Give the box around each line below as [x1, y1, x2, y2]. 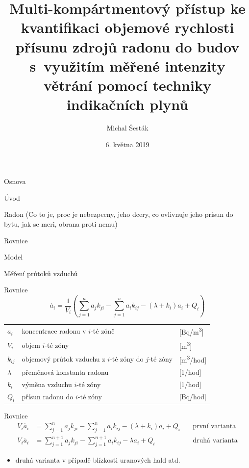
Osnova [4, 176, 26, 186]
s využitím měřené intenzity [29, 55, 225, 76]
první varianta [193, 423, 236, 430]
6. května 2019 [105, 139, 149, 149]
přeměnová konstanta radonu [22, 366, 109, 377]
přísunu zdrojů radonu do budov [15, 36, 240, 56]
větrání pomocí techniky [44, 75, 211, 95]
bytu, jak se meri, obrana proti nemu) [4, 219, 118, 229]
